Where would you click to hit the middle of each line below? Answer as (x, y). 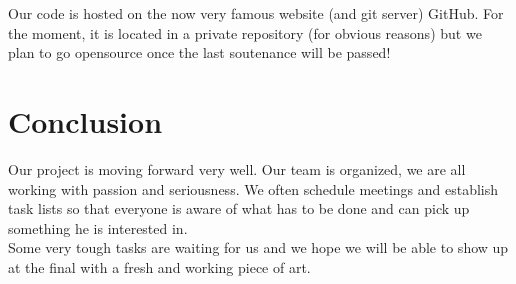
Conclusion (85, 120)
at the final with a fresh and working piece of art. (159, 266)
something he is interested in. (98, 227)
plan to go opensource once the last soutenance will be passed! (199, 52)
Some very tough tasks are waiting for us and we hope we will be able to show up (258, 247)
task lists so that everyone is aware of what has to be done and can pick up (239, 208)
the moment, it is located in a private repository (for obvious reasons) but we (245, 32)
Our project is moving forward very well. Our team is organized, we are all (237, 168)
